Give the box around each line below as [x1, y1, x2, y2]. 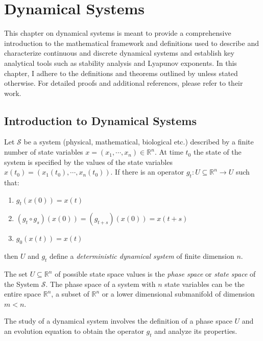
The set [4, 269, 28, 279]
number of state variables [4, 147, 83, 157]
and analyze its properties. [154, 326, 237, 336]
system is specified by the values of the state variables [4, 156, 173, 167]
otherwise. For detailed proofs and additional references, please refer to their [4, 78, 243, 88]
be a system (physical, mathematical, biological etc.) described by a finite [23, 136, 254, 147]
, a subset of [51, 288, 89, 299]
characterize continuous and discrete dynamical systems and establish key [4, 47, 234, 58]
